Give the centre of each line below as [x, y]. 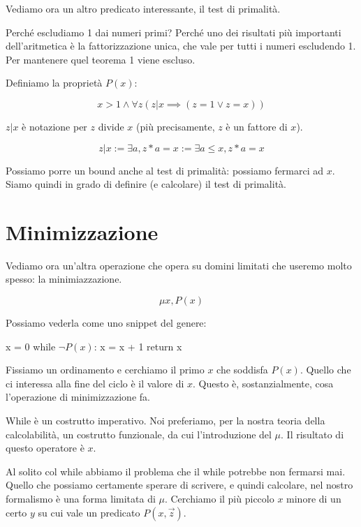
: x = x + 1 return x [138, 346]
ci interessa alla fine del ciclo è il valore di [95, 383]
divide [111, 126]
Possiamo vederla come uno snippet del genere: [106, 323]
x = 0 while [31, 346]
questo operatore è [45, 448]
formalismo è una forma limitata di [81, 498]
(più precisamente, [176, 126]
